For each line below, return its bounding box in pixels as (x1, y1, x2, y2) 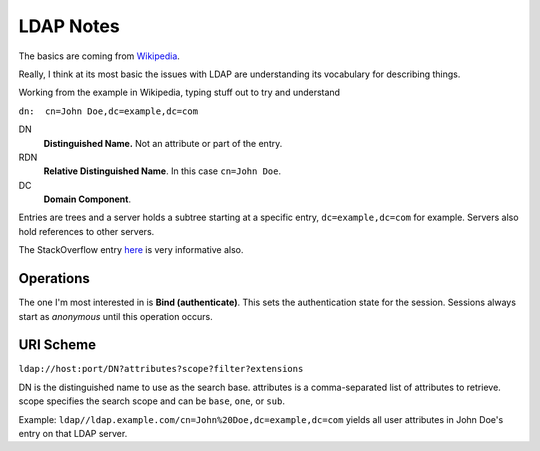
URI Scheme (18, 336, 97, 354)
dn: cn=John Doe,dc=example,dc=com (18, 105, 199, 117)
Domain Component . (43, 193, 132, 205)
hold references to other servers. (18, 225, 155, 237)
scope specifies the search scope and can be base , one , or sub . (18, 395, 285, 407)
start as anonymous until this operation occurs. (18, 310, 214, 322)
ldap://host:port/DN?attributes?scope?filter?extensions (18, 363, 304, 375)
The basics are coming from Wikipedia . (18, 50, 180, 62)
